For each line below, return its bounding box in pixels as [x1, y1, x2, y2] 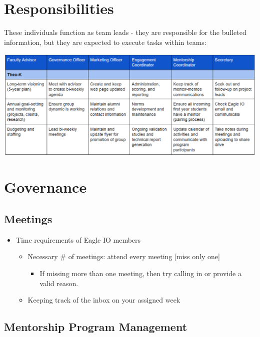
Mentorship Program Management [4, 319, 187, 335]
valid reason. [39, 278, 78, 288]
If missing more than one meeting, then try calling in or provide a [39, 268, 241, 278]
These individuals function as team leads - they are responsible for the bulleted [4, 27, 246, 37]
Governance [4, 177, 87, 197]
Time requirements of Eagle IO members [15, 234, 141, 245]
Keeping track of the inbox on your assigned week [27, 295, 180, 305]
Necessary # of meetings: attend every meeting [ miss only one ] [27, 251, 220, 262]
